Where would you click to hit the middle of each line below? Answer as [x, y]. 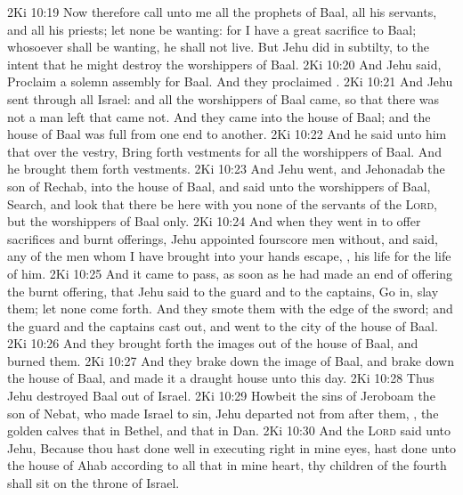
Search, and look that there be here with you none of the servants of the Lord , [222, 203]
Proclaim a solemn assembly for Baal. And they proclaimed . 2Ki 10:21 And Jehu [230, 81]
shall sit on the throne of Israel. [93, 483]
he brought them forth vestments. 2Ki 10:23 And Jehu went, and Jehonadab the [226, 169]
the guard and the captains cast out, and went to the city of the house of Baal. [223, 325]
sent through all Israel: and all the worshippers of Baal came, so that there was [223, 98]
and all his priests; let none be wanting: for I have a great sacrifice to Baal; [212, 29]
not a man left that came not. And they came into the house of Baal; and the [219, 116]
